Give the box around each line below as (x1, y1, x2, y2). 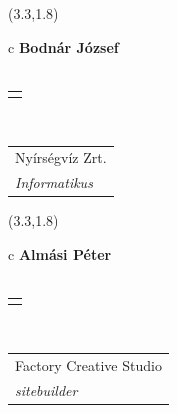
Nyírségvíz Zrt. (15, 147, 107, 168)
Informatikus (15, 172, 93, 193)
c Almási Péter (8, 243, 112, 264)
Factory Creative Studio (15, 354, 162, 375)
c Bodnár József (8, 36, 119, 57)
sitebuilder (15, 379, 78, 400)
